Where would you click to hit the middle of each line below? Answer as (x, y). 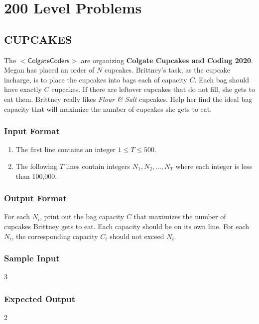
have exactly (23, 89)
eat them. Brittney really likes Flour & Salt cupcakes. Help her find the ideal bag (128, 99)
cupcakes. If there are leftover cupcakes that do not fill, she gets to (153, 89)
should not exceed (137, 236)
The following (37, 166)
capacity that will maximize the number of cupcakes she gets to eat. (108, 109)
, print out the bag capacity (82, 216)
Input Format (32, 131)
